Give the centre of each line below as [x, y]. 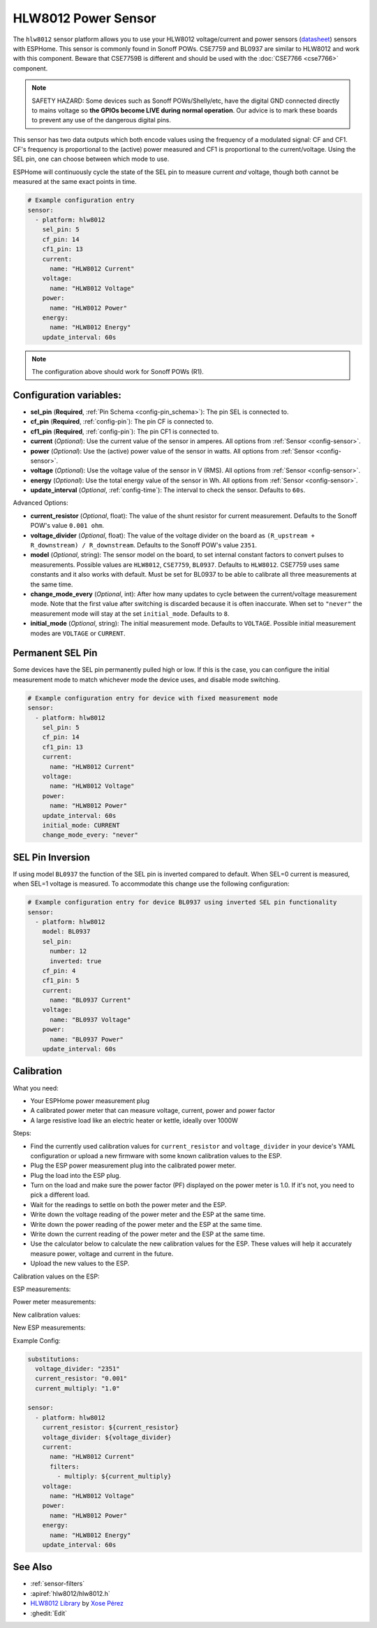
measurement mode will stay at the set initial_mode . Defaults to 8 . [130, 613]
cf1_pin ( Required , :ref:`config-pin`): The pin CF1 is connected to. [125, 431]
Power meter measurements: [54, 1302]
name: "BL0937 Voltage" [90, 1020]
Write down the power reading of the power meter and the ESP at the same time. [146, 1224]
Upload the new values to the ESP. [80, 1263]
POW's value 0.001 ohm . [67, 526]
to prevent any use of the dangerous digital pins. [101, 120]
